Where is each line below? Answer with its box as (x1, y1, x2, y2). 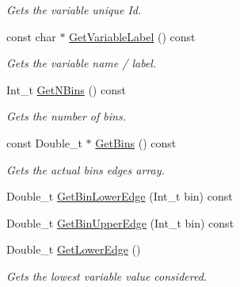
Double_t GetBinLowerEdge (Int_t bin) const (6, 188, 233, 205)
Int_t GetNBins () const (6, 81, 126, 98)
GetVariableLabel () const (69, 28, 196, 44)
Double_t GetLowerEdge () (6, 241, 141, 258)
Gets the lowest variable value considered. (6, 267, 208, 284)
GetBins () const (95, 134, 177, 151)
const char (6, 28, 56, 44)
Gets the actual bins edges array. (6, 161, 165, 178)
